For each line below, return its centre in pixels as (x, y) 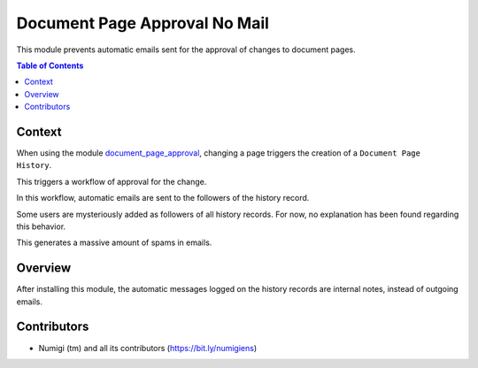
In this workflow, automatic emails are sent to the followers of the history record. (163, 198)
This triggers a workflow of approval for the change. (112, 181)
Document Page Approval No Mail (143, 23)
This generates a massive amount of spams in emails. (114, 242)
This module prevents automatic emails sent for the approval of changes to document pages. (186, 50)
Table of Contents (50, 65)
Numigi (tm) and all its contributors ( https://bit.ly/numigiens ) (148, 348)
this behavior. (41, 226)
